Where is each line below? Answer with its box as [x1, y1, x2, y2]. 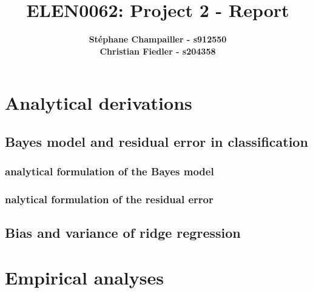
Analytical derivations [5, 90, 192, 115]
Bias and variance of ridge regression [5, 223, 241, 242]
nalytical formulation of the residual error [5, 192, 214, 207]
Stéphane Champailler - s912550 [89, 33, 227, 45]
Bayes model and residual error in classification [5, 132, 308, 150]
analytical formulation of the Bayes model [5, 164, 214, 179]
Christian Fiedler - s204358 [99, 44, 216, 57]
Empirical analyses [5, 264, 164, 289]
